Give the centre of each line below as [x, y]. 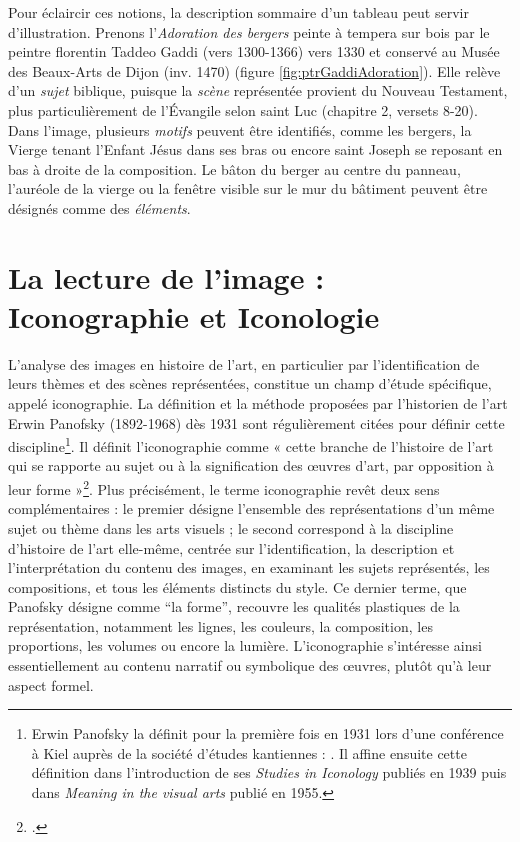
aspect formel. [51, 684]
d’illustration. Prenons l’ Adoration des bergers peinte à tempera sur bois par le [249, 31]
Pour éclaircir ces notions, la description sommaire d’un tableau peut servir [238, 12]
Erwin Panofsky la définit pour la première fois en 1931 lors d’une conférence [267, 733]
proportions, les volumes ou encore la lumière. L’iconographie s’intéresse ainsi [245, 645]
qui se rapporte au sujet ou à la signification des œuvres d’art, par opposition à [251, 465]
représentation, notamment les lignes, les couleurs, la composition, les [220, 625]
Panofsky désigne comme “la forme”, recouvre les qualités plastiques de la [234, 606]
